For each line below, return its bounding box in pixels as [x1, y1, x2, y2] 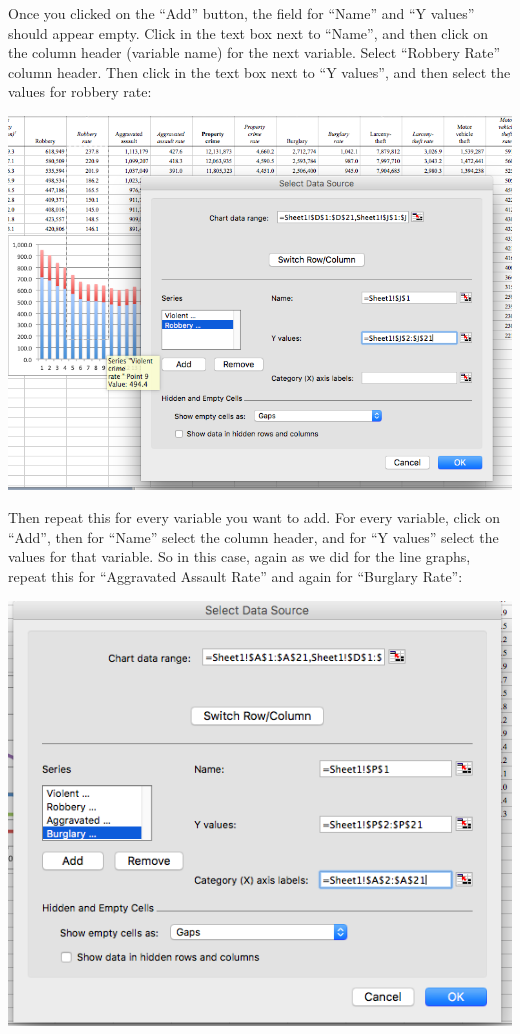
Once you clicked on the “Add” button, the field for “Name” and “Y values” [8, 3, 475, 23]
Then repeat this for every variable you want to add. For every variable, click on [8, 507, 501, 528]
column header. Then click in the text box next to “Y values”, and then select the [8, 61, 511, 82]
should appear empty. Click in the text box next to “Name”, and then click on [8, 22, 489, 43]
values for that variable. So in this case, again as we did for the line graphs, [8, 546, 471, 567]
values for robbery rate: [8, 81, 152, 102]
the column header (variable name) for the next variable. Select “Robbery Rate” [8, 42, 501, 63]
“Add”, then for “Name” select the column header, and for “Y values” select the [8, 526, 499, 547]
